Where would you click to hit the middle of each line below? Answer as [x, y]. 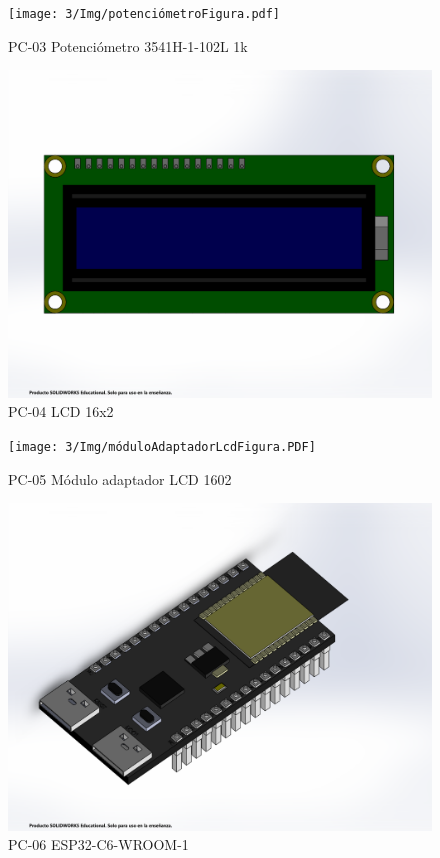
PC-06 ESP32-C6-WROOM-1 [98, 844]
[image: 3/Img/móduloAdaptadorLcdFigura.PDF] [162, 446]
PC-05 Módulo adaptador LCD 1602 [120, 478]
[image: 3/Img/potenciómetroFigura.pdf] [144, 14]
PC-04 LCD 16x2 [61, 411]
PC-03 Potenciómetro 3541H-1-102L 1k [128, 45]
